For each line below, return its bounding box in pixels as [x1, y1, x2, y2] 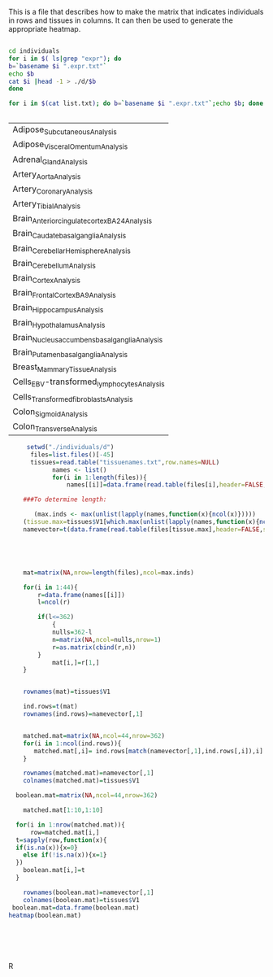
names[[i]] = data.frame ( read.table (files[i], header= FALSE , [66, 481, 267, 489]
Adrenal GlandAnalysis [12, 154, 88, 166]
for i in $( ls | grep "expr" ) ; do [8, 55, 122, 63]
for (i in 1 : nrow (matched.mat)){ [15, 821, 126, 829]
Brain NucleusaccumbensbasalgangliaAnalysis [12, 331, 163, 344]
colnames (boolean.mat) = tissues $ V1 [23, 896, 140, 904]
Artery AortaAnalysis [12, 168, 81, 181]
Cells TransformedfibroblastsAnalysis [12, 390, 133, 403]
